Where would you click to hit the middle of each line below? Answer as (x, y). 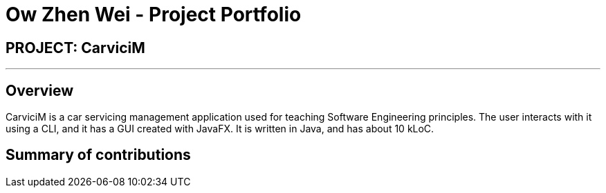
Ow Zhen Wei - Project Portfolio (154, 14)
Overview (40, 90)
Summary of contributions (98, 155)
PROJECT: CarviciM (75, 48)
